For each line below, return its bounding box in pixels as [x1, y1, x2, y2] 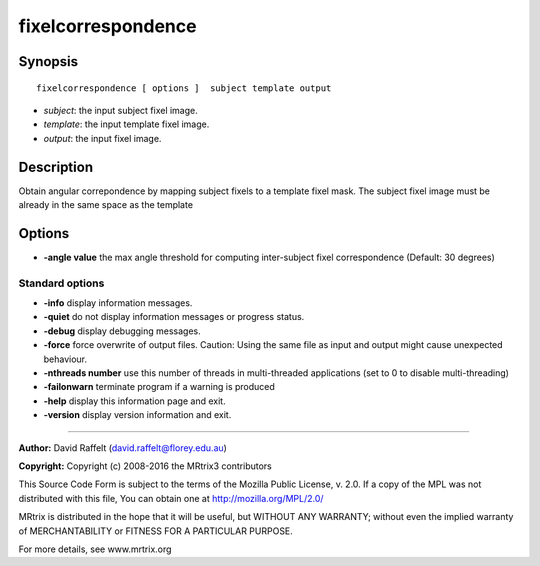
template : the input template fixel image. [43, 118, 210, 130]
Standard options [18, 276, 105, 290]
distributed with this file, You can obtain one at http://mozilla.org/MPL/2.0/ [18, 492, 324, 504]
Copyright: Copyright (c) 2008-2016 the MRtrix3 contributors [18, 460, 272, 472]
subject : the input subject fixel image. [43, 104, 199, 116]
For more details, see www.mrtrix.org [18, 543, 172, 555]
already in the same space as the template [18, 199, 194, 211]
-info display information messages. [43, 297, 193, 309]
